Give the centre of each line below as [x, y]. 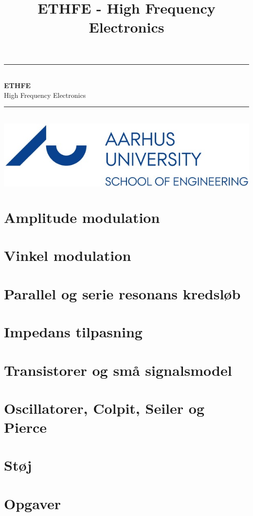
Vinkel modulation [68, 255]
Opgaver [33, 503]
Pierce [26, 427]
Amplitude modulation [82, 217]
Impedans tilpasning [73, 332]
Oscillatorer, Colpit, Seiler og [104, 408]
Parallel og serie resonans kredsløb [122, 293]
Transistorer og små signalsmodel [118, 370]
